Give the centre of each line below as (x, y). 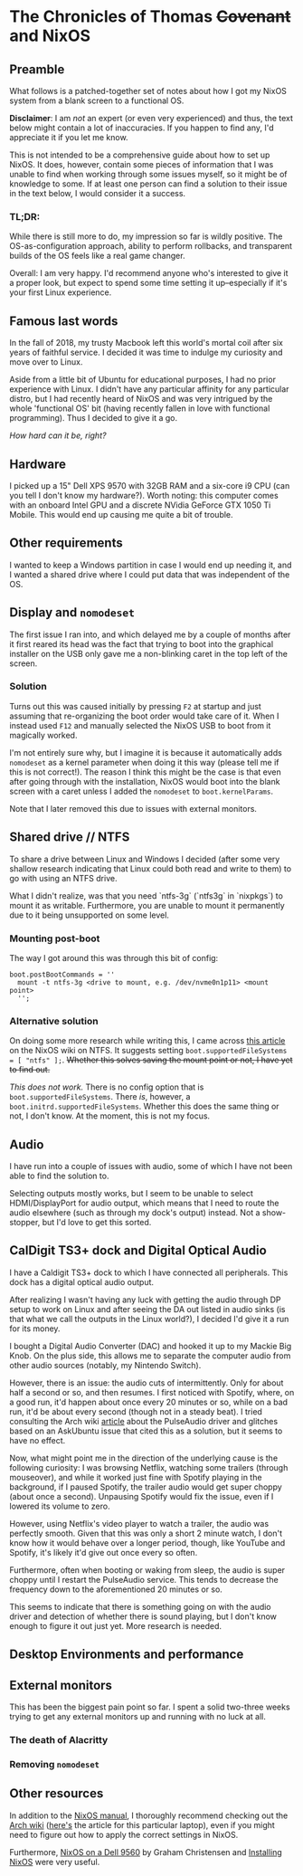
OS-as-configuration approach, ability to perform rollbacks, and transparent (151, 246)
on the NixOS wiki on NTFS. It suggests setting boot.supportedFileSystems (148, 1051)
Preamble (37, 69)
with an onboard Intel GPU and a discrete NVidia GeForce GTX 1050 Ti (140, 505)
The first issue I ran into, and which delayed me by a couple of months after (150, 634)
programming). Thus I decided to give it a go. (94, 418)
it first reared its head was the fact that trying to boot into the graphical (142, 643)
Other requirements (66, 543)
